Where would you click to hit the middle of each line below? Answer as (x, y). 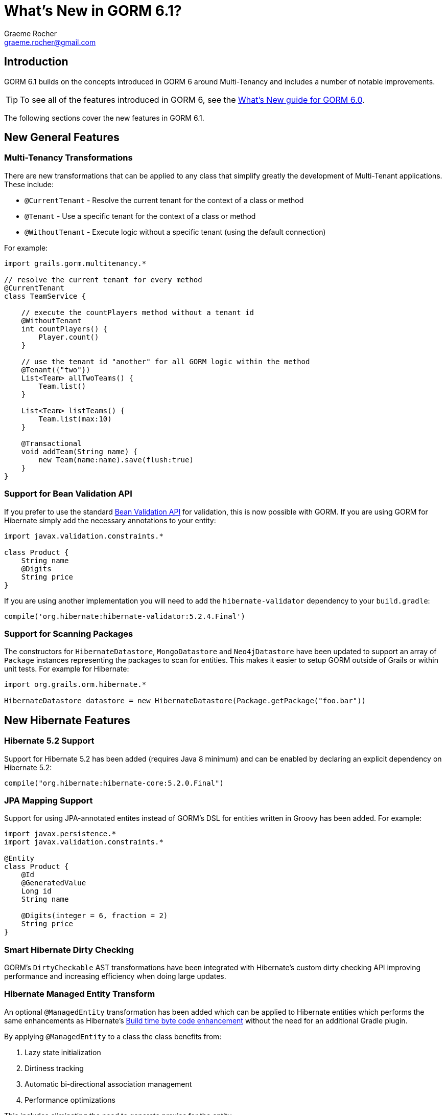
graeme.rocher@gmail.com (50, 42)
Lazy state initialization (63, 1052)
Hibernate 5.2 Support (49, 741)
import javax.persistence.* (60, 834)
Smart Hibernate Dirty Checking (69, 950)
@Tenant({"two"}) (56, 370)
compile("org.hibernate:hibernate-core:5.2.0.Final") (114, 783)
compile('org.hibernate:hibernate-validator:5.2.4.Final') (125, 616)
